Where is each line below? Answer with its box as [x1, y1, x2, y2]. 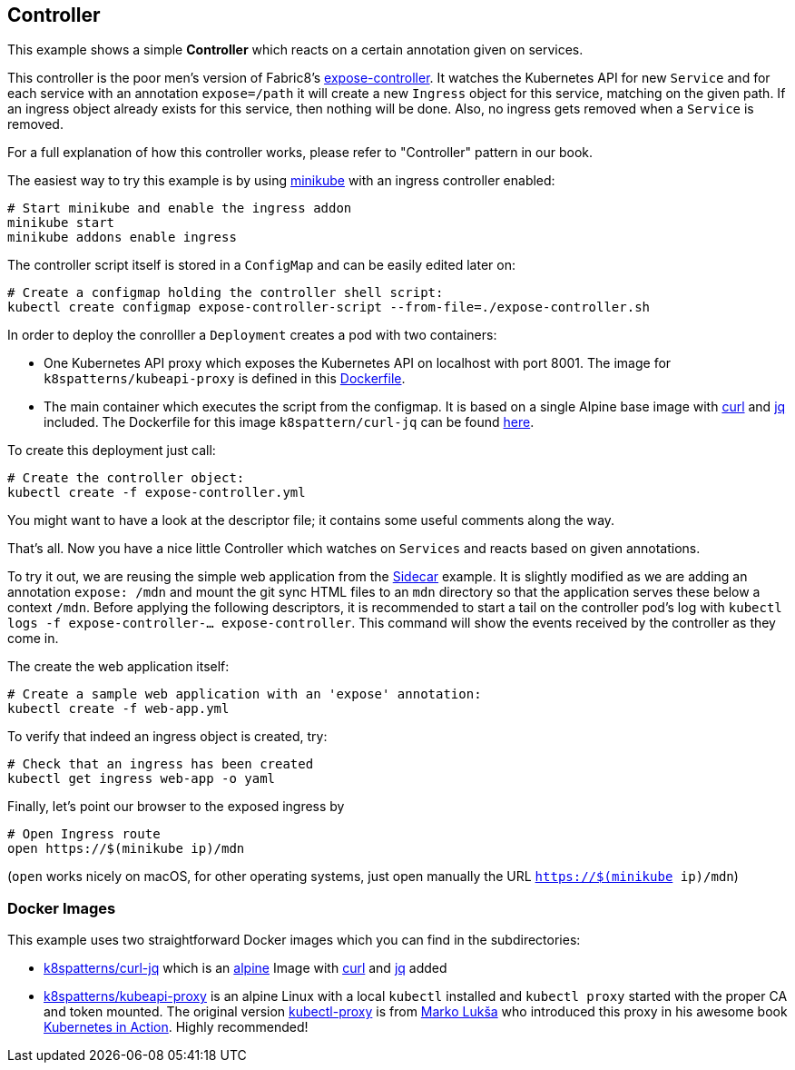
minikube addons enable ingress [7, 230, 237, 245]
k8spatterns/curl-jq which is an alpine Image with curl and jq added [44, 960, 447, 976]
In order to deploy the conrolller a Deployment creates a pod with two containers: [7, 327, 497, 343]
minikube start [7, 215, 115, 231]
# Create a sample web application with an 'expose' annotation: [7, 687, 482, 702]
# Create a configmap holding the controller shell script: [7, 285, 444, 301]
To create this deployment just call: [7, 442, 216, 459]
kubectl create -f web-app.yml [7, 701, 230, 717]
